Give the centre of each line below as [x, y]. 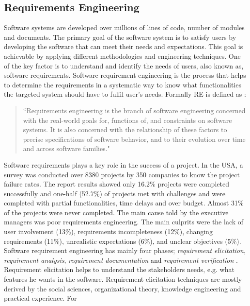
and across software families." [66, 148]
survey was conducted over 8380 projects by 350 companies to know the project [122, 174]
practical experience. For [40, 298]
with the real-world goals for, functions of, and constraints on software [127, 120]
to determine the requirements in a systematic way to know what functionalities [123, 84]
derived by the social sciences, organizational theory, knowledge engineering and [123, 288]
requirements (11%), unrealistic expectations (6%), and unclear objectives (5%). [123, 241]
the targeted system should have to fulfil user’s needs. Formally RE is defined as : [125, 94]
